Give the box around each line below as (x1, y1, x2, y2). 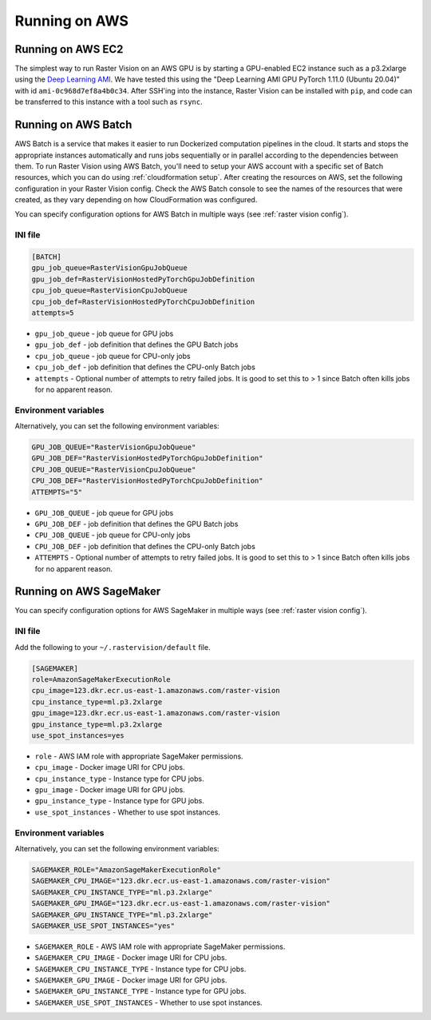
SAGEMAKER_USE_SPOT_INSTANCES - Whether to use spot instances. (34, 998, 263, 1007)
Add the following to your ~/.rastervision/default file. (14, 642, 211, 651)
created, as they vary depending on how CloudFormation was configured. (14, 195, 258, 205)
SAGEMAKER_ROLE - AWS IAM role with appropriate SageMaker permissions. (34, 942, 286, 951)
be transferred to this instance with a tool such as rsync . (14, 97, 203, 107)
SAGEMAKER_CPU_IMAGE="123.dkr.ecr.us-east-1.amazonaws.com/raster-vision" (31, 876, 331, 886)
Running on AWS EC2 (14, 42, 124, 56)
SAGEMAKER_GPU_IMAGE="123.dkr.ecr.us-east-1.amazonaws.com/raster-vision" (31, 899, 331, 908)
